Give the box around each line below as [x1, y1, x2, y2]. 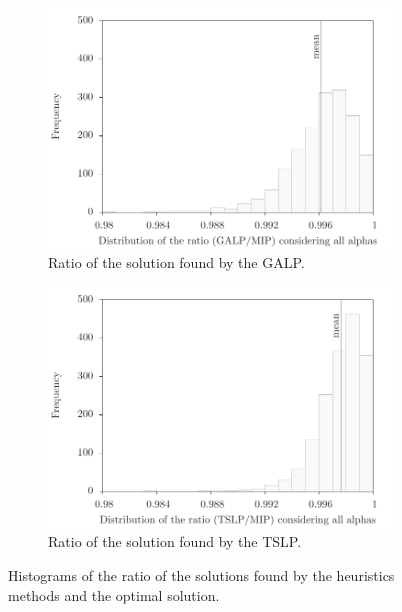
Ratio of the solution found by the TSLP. [48, 531, 302, 552]
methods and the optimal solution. [8, 584, 220, 605]
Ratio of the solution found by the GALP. [48, 252, 305, 273]
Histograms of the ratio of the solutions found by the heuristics [8, 564, 395, 585]
